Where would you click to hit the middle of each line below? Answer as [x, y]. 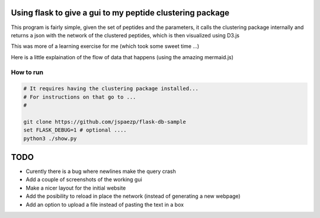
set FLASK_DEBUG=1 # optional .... [75, 130]
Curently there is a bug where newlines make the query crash [101, 171]
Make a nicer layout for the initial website [76, 188]
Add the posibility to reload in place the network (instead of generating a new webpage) [133, 196]
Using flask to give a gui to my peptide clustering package [120, 13]
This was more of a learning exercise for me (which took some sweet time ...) [105, 46]
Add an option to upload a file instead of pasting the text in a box [105, 204]
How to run [27, 72]
